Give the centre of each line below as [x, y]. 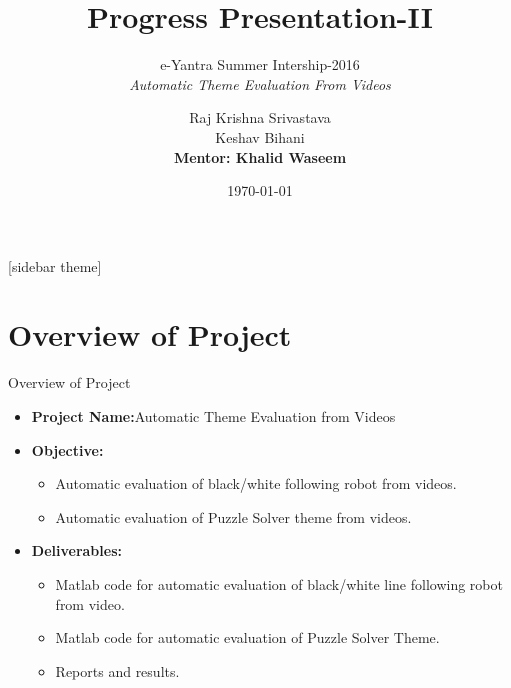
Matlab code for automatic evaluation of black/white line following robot [279, 583]
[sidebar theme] [55, 265]
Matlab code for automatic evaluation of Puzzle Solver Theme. [247, 637]
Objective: [67, 449]
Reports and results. [117, 670]
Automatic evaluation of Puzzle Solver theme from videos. [233, 516]
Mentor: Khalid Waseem [260, 156]
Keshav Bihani [260, 136]
